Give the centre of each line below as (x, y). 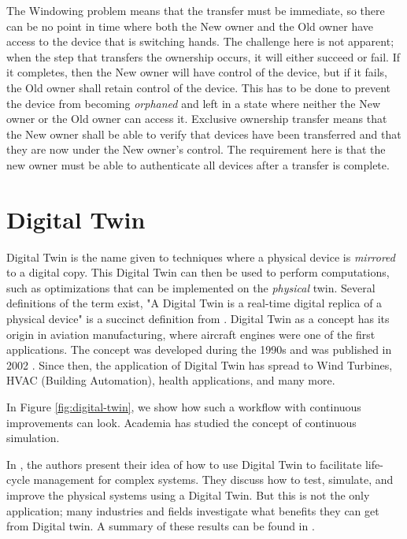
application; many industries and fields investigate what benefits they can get (193, 510)
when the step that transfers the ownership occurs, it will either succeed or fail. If (203, 56)
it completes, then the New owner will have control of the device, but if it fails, (197, 72)
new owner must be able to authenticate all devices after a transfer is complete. (198, 164)
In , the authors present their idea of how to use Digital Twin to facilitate (184, 464)
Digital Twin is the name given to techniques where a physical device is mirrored (201, 256)
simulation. (33, 438)
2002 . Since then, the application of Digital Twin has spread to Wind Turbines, (200, 364)
